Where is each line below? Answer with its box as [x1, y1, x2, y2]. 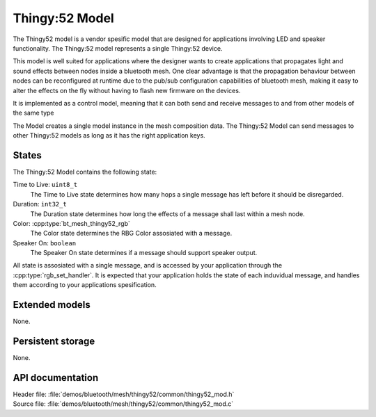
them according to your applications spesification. [13, 281, 157, 289]
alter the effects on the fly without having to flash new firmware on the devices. [13, 86, 241, 95]
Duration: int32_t [13, 200, 68, 208]
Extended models [13, 299, 91, 311]
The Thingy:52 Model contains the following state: [13, 167, 157, 176]
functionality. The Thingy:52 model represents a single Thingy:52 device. [13, 44, 223, 52]
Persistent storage [13, 335, 95, 347]
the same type [13, 108, 55, 117]
